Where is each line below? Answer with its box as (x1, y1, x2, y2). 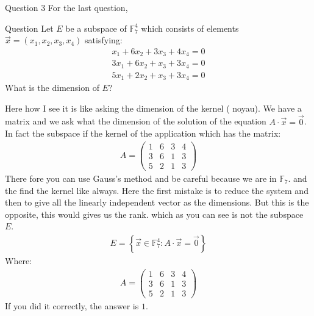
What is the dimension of (5, 81, 99, 94)
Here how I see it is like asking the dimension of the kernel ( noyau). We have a (5, 101, 302, 114)
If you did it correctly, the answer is (5, 299, 139, 312)
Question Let (5, 21, 54, 34)
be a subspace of (65, 21, 127, 34)
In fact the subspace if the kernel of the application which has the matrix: (5, 127, 281, 140)
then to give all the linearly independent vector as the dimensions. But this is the (5, 196, 309, 209)
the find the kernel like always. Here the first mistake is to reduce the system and (5, 184, 309, 196)
